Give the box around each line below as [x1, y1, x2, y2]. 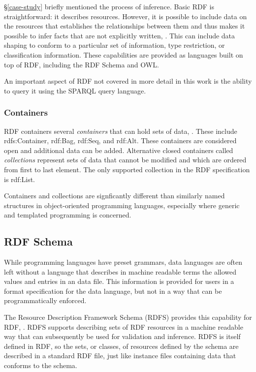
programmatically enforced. [4, 295, 87, 306]
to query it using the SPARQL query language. [4, 85, 146, 95]
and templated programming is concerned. [4, 210, 131, 220]
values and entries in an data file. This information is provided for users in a [4, 276, 234, 286]
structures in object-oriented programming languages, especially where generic [4, 200, 240, 210]
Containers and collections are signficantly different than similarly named [4, 190, 225, 201]
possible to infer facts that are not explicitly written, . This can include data [4, 30, 235, 40]
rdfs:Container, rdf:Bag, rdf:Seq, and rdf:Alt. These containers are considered [4, 135, 237, 146]
